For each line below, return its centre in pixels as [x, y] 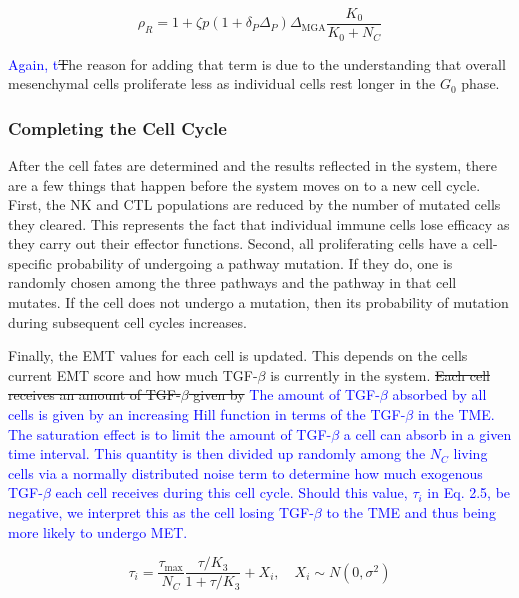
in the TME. [456, 414]
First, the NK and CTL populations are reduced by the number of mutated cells [254, 204]
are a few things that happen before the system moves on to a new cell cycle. [244, 184]
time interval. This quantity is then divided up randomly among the [217, 453]
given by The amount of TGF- [286, 394]
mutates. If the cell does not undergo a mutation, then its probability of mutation [258, 302]
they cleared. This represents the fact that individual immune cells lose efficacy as [259, 223]
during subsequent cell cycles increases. [127, 321]
